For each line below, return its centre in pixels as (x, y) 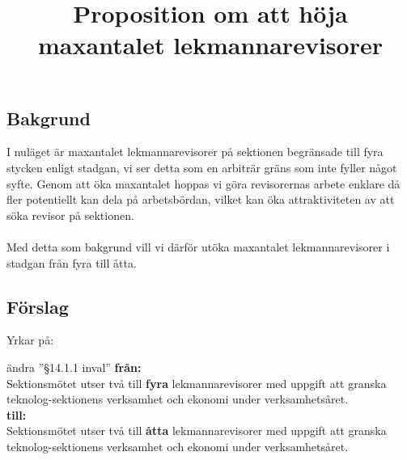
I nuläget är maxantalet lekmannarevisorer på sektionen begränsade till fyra (195, 152)
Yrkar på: (30, 340)
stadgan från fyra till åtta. (72, 262)
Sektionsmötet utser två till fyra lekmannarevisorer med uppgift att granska (197, 383)
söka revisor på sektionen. (70, 215)
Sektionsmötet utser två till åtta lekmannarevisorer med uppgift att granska (197, 430)
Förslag (38, 306)
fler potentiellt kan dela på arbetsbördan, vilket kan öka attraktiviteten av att (201, 199)
